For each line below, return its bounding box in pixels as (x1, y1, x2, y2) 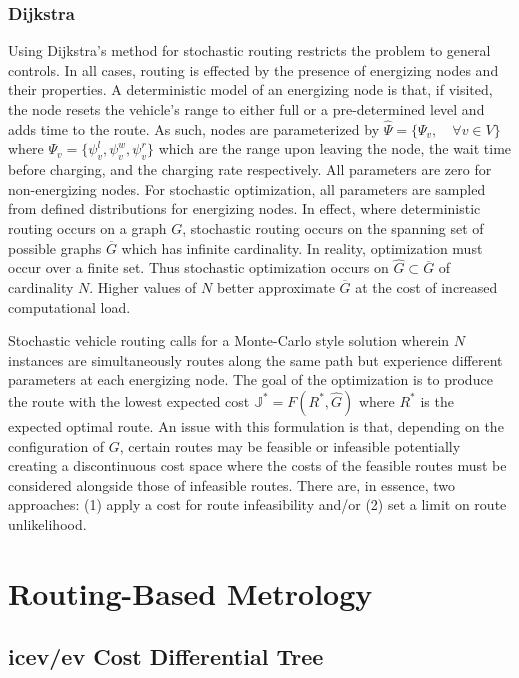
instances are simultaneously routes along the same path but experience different (8, 349, 503, 370)
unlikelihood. (8, 513, 87, 534)
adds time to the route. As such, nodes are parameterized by (8, 118, 380, 139)
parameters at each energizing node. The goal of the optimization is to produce (8, 369, 493, 390)
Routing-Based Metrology (8, 572, 373, 613)
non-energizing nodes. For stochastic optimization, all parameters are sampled (8, 178, 486, 199)
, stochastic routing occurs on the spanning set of (182, 217, 484, 238)
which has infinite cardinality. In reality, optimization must (121, 237, 483, 258)
